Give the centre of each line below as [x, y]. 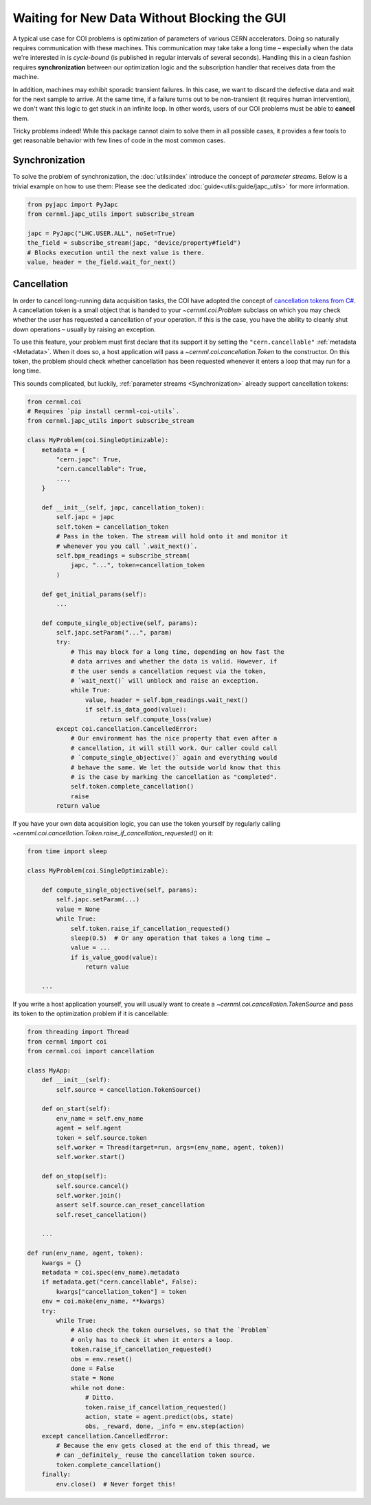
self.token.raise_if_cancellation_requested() [150, 929]
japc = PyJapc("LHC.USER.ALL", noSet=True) [102, 233]
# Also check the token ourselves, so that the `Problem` [170, 1330]
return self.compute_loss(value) [156, 719]
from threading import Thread [78, 1032]
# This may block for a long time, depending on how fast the [178, 652]
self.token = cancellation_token [112, 527]
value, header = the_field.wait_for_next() [102, 262]
